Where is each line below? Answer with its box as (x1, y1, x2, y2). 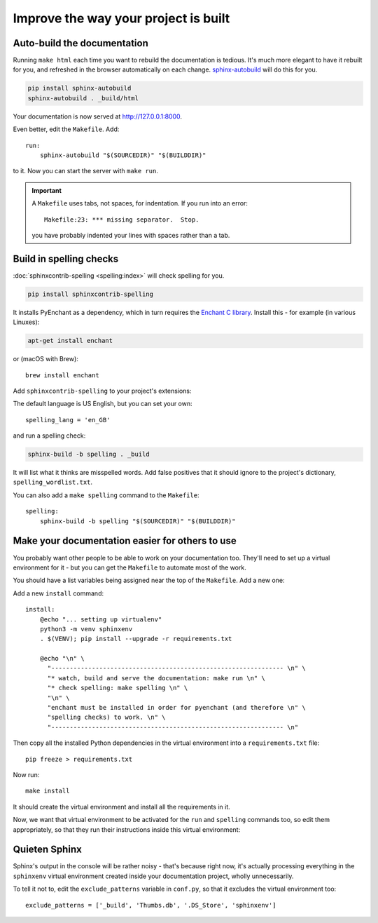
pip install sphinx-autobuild (27, 84, 132, 93)
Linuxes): (13, 318, 40, 326)
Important (31, 186, 62, 194)
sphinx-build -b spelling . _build (27, 450, 150, 459)
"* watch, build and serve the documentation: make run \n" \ (47, 674, 265, 682)
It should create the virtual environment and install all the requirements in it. (13, 802, 230, 811)
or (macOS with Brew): (13, 355, 78, 363)
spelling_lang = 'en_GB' (25, 416, 111, 424)
